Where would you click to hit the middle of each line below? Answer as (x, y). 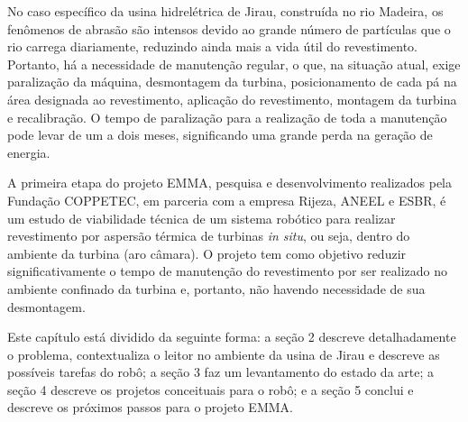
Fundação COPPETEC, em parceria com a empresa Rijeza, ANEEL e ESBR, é (227, 200)
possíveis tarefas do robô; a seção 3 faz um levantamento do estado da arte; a (221, 372)
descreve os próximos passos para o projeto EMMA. (150, 407)
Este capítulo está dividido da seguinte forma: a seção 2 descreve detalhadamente (232, 337)
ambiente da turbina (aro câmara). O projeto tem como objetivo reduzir (207, 253)
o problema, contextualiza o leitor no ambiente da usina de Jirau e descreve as (224, 354)
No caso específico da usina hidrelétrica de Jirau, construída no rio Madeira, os (225, 11)
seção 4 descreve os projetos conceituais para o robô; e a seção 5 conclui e (211, 389)
